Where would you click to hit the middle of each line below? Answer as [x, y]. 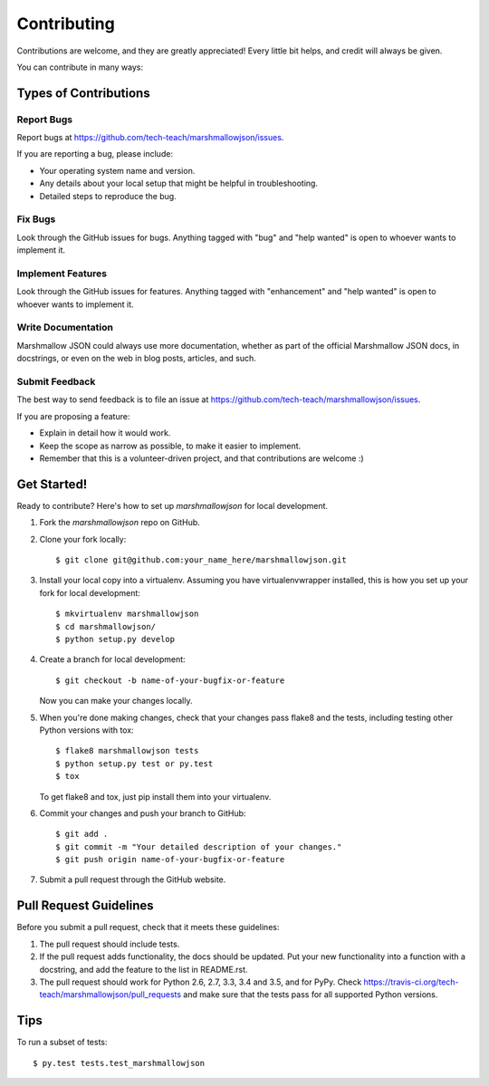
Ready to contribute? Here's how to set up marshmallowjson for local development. [173, 505]
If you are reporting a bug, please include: [95, 154]
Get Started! [52, 484]
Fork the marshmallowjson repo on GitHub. [120, 523]
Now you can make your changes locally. [116, 701]
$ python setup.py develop [115, 639]
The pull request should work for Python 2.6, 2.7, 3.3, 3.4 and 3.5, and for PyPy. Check [201, 982]
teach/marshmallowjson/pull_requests [110, 995]
